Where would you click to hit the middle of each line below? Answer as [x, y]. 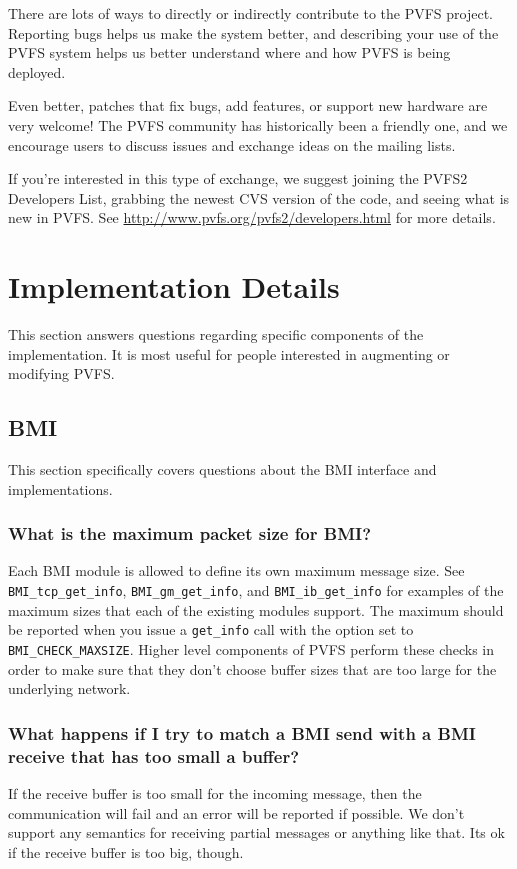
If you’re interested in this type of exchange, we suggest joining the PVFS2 [238, 178]
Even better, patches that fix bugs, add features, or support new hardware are [248, 105]
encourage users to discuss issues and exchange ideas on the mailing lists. [232, 144]
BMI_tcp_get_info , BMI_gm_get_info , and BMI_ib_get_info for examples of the [256, 590]
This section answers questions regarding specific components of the [216, 334]
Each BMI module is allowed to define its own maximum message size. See [236, 570]
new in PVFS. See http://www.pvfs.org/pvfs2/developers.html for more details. [252, 217]
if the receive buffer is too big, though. [126, 851]
